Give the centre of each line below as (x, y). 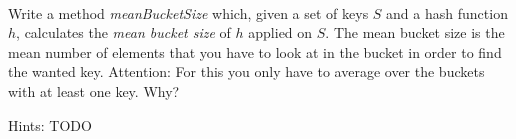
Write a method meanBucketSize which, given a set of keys (188, 12)
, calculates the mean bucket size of (123, 32)
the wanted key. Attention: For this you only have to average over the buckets (246, 71)
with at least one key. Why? (94, 90)
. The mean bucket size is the (415, 32)
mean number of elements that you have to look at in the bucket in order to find (255, 51)
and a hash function (447, 12)
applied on (280, 32)
